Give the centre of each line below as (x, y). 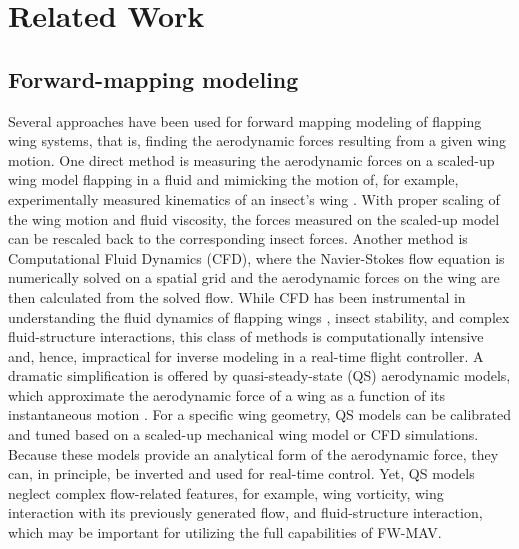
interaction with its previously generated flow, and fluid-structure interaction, (245, 512)
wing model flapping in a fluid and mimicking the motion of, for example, (233, 179)
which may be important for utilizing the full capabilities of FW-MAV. (225, 532)
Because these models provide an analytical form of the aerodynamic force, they (253, 453)
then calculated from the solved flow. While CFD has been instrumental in (237, 296)
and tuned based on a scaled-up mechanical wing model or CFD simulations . (243, 434)
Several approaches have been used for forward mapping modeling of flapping (245, 120)
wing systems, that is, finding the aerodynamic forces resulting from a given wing (257, 140)
